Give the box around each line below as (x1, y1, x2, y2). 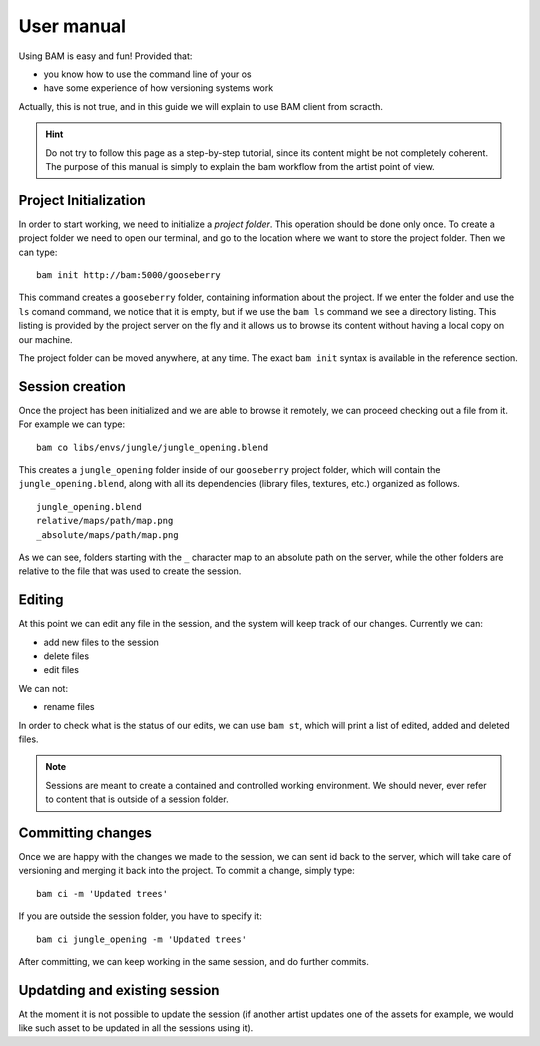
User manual (18, 15, 127, 37)
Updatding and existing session (18, 981, 220, 999)
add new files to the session (43, 636, 160, 648)
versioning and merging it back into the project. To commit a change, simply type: (18, 865, 355, 877)
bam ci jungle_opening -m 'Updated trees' (36, 933, 248, 945)
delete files (43, 650, 90, 662)
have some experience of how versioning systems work (43, 82, 274, 94)
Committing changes (18, 824, 152, 841)
